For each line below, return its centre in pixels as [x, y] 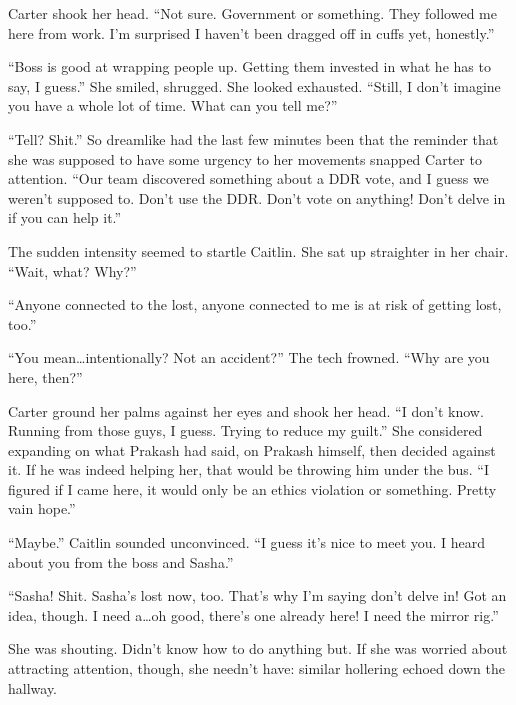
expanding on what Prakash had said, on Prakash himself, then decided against [252, 449]
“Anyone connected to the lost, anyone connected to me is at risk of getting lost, [255, 304]
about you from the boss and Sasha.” [121, 561]
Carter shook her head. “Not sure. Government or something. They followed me [252, 13]
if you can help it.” [65, 217]
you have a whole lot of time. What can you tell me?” [173, 105]
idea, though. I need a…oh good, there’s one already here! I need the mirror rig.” [253, 614]
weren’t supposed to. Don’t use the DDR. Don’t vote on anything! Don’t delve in [257, 197]
